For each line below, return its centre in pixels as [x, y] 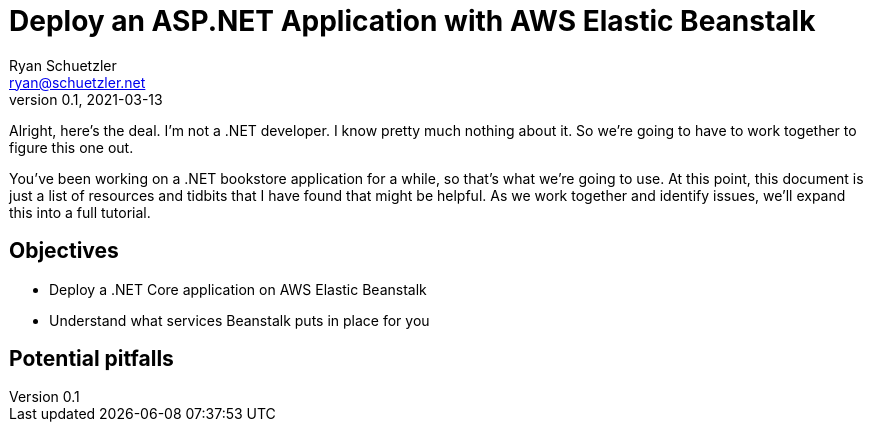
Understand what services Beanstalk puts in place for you [239, 320]
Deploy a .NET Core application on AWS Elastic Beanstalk [238, 289]
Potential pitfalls [91, 359]
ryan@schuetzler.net [77, 82]
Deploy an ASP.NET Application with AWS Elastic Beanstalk [412, 21]
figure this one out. [71, 147]
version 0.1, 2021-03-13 [86, 99]
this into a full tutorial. [80, 212]
